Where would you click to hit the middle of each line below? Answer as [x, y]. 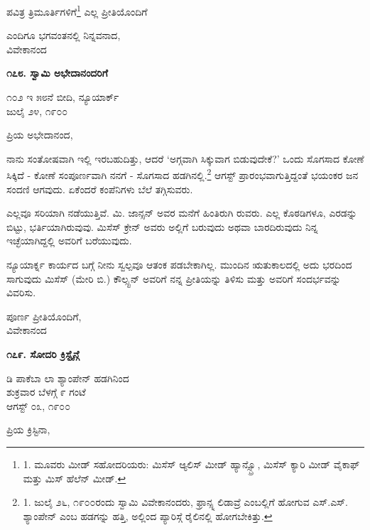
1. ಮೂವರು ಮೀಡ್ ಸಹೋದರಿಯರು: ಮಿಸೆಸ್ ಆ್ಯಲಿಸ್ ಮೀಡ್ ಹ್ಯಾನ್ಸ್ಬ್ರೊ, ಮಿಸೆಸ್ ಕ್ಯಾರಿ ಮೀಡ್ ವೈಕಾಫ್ [191, 464]
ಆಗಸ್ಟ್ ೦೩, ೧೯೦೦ [39, 405]
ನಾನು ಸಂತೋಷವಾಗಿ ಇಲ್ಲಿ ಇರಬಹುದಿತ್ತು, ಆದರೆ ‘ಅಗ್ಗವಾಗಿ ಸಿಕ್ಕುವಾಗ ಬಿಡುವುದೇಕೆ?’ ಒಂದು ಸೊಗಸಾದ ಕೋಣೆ [185, 158]
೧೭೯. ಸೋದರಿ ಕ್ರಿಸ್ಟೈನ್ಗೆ [43, 354]
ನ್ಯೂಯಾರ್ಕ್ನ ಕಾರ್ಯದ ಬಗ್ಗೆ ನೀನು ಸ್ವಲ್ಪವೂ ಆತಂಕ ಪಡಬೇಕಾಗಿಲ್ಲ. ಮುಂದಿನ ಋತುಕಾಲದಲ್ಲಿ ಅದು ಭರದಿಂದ [179, 265]
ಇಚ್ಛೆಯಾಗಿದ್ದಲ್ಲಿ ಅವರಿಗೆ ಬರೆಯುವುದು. [69, 240]
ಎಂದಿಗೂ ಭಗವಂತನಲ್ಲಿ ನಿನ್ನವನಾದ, [64, 35]
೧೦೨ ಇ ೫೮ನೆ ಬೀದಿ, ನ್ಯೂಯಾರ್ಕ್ [63, 97]
